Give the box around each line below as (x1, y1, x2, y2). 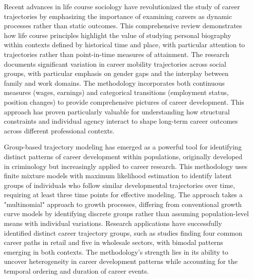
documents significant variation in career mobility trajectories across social (4, 58, 226, 69)
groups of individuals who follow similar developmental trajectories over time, (4, 180, 235, 190)
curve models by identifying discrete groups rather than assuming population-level (4, 208, 249, 219)
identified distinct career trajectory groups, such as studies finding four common (4, 227, 242, 238)
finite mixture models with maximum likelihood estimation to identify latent (4, 170, 232, 181)
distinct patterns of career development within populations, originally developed (4, 151, 243, 161)
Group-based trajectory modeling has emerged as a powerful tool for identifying (4, 142, 242, 152)
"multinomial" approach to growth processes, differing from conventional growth (4, 199, 242, 209)
